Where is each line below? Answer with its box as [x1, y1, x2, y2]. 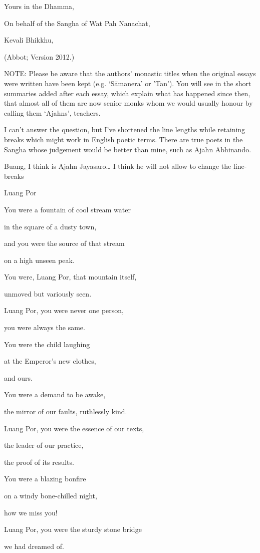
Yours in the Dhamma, [4, 1, 74, 11]
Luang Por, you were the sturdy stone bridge [4, 524, 142, 534]
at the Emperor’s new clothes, [4, 356, 96, 366]
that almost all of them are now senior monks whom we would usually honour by [4, 98, 253, 108]
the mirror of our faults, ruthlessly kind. [4, 406, 127, 417]
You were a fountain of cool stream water [4, 204, 131, 214]
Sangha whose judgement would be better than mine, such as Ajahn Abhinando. [4, 144, 251, 154]
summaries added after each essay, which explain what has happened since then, [4, 88, 250, 98]
